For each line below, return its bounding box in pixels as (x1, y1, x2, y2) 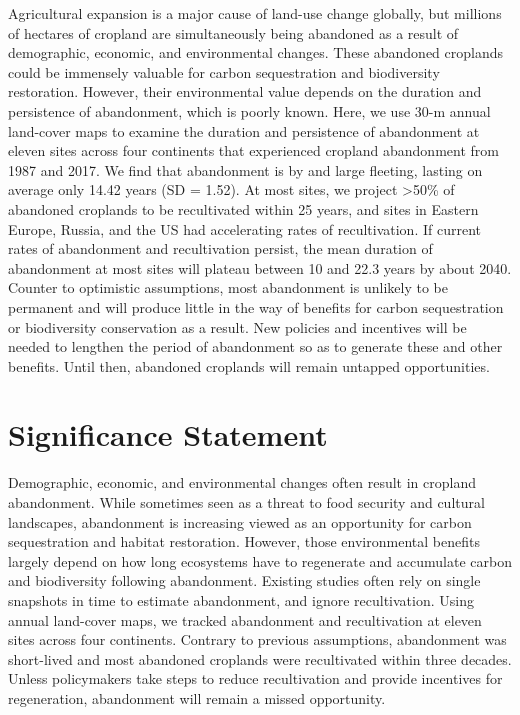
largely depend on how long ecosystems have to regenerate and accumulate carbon (8, 550, 512, 571)
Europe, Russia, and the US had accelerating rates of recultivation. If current (8, 218, 481, 239)
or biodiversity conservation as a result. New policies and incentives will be (8, 316, 467, 337)
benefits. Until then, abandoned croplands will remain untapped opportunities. (8, 355, 490, 376)
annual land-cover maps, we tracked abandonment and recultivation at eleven (8, 609, 482, 630)
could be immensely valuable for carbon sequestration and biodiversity (8, 61, 440, 82)
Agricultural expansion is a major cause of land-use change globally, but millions (8, 3, 502, 23)
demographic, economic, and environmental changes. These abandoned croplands (8, 42, 504, 63)
